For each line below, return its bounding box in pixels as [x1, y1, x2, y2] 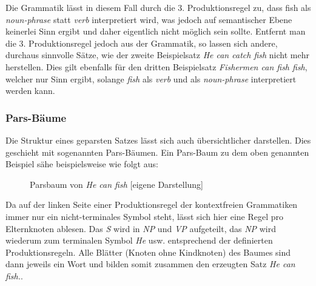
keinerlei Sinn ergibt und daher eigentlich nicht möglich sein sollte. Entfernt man [5, 25, 306, 38]
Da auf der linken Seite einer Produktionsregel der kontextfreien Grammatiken [5, 198, 298, 211]
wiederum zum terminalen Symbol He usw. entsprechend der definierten [5, 234, 273, 247]
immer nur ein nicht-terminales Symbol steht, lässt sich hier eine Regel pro [5, 210, 284, 222]
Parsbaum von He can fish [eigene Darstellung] [30, 178, 204, 190]
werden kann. [5, 84, 55, 97]
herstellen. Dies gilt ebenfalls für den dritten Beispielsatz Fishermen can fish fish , [5, 60, 308, 73]
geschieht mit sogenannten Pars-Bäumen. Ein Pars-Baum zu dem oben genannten [5, 145, 309, 158]
